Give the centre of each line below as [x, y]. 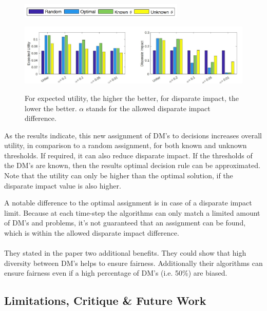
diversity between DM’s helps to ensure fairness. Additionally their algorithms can [133, 263]
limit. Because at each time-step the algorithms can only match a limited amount [132, 212]
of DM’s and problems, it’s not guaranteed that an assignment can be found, [125, 223]
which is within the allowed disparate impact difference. [92, 233]
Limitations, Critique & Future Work [105, 300]
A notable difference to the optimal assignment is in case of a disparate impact [128, 203]
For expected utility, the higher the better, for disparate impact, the [132, 98]
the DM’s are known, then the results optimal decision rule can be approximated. [132, 165]
